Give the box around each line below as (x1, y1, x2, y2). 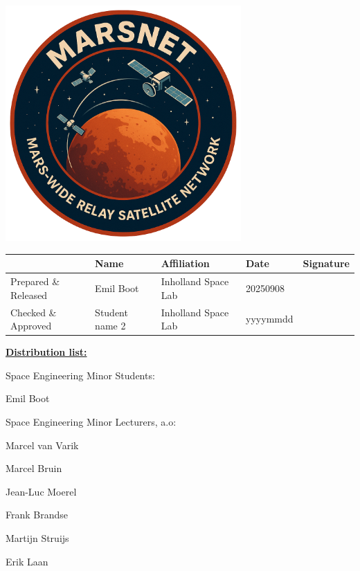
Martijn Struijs (6, 530, 69, 545)
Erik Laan (6, 554, 48, 568)
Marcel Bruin (6, 461, 62, 475)
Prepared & (10, 274, 60, 289)
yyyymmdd (246, 311, 294, 326)
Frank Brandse (6, 507, 69, 522)
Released (10, 287, 48, 302)
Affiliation (161, 256, 210, 271)
